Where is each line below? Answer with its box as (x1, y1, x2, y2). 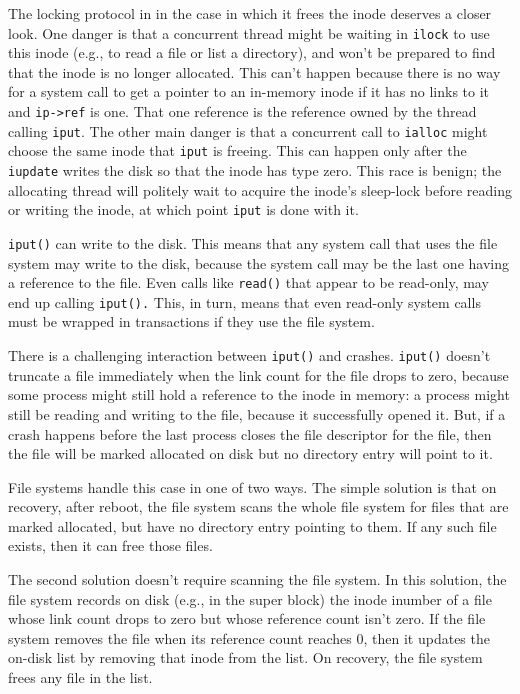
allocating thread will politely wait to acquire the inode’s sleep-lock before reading (8, 179, 512, 200)
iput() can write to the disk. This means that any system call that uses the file (8, 232, 498, 253)
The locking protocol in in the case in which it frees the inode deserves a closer (8, 3, 492, 23)
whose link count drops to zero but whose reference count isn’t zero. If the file (8, 608, 486, 629)
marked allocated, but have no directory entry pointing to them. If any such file (8, 515, 497, 536)
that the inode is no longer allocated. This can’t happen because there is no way (8, 61, 501, 82)
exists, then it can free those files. (8, 535, 213, 556)
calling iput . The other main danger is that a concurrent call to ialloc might (8, 120, 488, 141)
